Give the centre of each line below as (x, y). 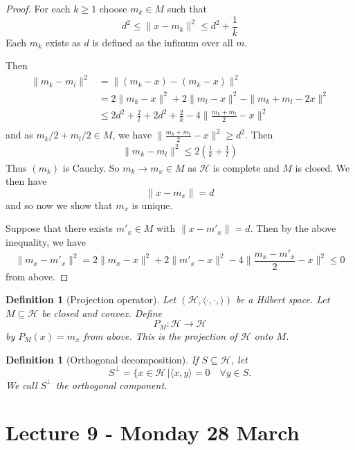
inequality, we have (46, 242)
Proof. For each (38, 8)
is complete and (246, 167)
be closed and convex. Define (102, 313)
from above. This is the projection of (160, 335)
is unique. (152, 205)
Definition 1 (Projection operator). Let (91, 299)
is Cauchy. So (91, 167)
